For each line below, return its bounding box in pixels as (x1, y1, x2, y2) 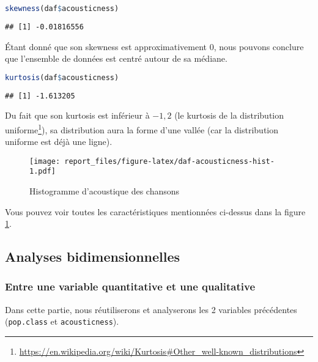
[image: (29, 157, 61, 166)
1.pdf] (29, 167, 56, 176)
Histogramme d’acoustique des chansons (29, 185, 180, 197)
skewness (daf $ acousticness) (5, 4, 119, 13)
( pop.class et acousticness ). (5, 315, 119, 328)
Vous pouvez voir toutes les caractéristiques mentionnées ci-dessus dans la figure (5, 205, 306, 218)
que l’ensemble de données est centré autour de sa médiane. (5, 52, 227, 65)
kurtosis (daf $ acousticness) (5, 73, 119, 82)
